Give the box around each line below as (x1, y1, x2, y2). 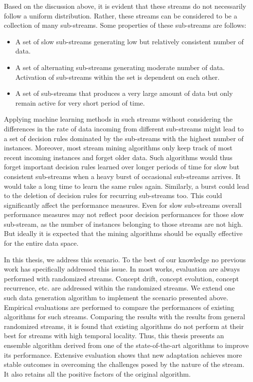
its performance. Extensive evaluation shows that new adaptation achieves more (4, 349, 242, 360)
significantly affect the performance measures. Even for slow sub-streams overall (4, 200, 242, 210)
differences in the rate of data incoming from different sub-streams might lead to (4, 123, 244, 133)
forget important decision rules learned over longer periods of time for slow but (4, 162, 240, 172)
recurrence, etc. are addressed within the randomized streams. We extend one (4, 283, 235, 293)
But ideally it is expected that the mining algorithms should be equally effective (4, 228, 243, 238)
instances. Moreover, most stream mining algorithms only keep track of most (4, 143, 233, 153)
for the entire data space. (4, 238, 79, 248)
